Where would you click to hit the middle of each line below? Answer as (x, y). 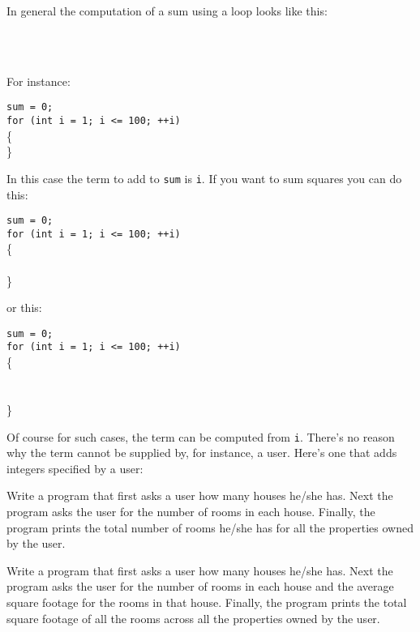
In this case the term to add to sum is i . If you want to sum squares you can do (204, 178)
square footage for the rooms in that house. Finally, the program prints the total (207, 602)
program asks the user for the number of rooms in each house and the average (200, 586)
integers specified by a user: (75, 468)
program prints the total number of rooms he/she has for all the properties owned (210, 527)
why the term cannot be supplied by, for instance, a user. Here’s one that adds (202, 453)
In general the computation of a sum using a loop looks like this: (167, 11)
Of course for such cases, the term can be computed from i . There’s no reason (201, 436)
